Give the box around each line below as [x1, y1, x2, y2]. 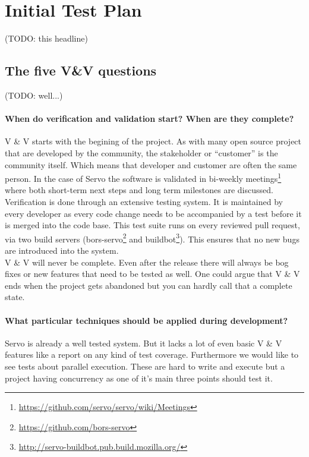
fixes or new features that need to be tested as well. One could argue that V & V [5, 267, 300, 280]
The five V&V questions [5, 61, 157, 80]
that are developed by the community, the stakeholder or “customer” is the [5, 146, 278, 159]
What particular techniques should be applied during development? [5, 314, 288, 326]
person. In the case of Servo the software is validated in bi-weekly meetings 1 [5, 171, 282, 184]
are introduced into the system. [5, 244, 119, 256]
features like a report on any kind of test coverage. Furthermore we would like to [5, 348, 299, 361]
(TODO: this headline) [5, 32, 88, 45]
